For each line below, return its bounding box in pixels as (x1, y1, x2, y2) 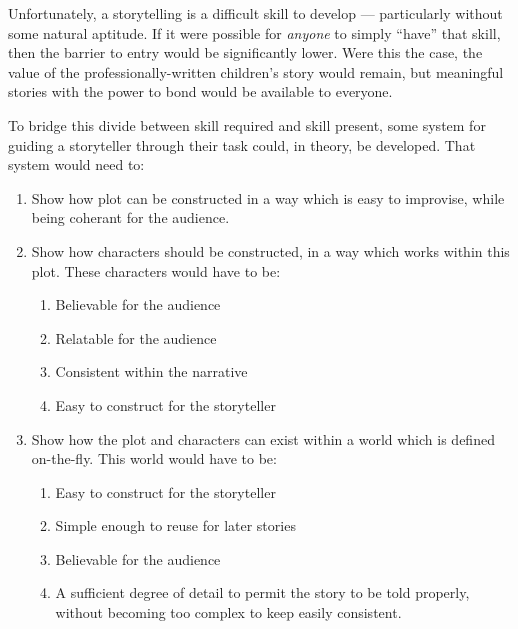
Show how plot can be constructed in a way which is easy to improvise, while (31, 187, 505, 208)
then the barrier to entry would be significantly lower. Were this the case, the (8, 42, 483, 63)
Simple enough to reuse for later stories (55, 515, 296, 536)
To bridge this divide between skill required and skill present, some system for (8, 114, 486, 135)
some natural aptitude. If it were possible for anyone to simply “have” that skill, (8, 22, 501, 43)
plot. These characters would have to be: (31, 260, 281, 281)
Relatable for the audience (55, 327, 217, 348)
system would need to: (8, 154, 145, 175)
